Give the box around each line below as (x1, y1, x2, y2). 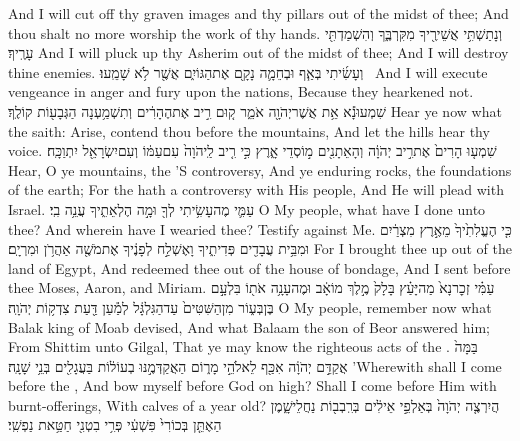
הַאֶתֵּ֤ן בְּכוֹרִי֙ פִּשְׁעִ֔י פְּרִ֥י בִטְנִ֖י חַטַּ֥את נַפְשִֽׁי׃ (8, 414, 222, 435)
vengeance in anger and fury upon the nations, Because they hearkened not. (8, 81, 474, 102)
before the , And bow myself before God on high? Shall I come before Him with (8, 375, 497, 396)
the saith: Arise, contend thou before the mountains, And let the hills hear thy (8, 120, 490, 141)
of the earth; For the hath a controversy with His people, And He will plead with (8, 179, 504, 200)
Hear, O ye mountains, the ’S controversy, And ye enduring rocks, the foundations (8, 159, 512, 180)
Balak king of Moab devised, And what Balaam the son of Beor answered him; (8, 316, 490, 337)
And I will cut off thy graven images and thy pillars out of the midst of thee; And (8, 3, 509, 23)
